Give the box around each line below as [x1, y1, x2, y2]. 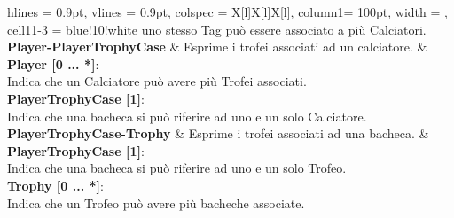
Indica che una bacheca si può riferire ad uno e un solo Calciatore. [7, 106, 367, 125]
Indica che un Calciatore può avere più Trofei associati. [7, 72, 307, 90]
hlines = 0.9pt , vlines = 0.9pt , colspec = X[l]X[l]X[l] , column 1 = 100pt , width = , [7, 3, 448, 20]
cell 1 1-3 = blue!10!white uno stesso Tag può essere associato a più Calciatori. [7, 19, 427, 38]
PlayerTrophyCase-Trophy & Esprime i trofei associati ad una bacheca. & [7, 124, 429, 143]
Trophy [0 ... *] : [7, 175, 104, 194]
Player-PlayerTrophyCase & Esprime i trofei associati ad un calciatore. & [7, 37, 427, 56]
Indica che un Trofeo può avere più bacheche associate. [7, 193, 305, 212]
